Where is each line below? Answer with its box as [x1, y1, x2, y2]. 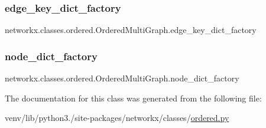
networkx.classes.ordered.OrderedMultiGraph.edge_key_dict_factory [5, 24, 257, 36]
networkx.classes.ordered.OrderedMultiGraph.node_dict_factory [5, 72, 239, 84]
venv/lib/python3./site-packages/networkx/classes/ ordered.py [5, 111, 229, 124]
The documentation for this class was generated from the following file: [5, 91, 262, 104]
